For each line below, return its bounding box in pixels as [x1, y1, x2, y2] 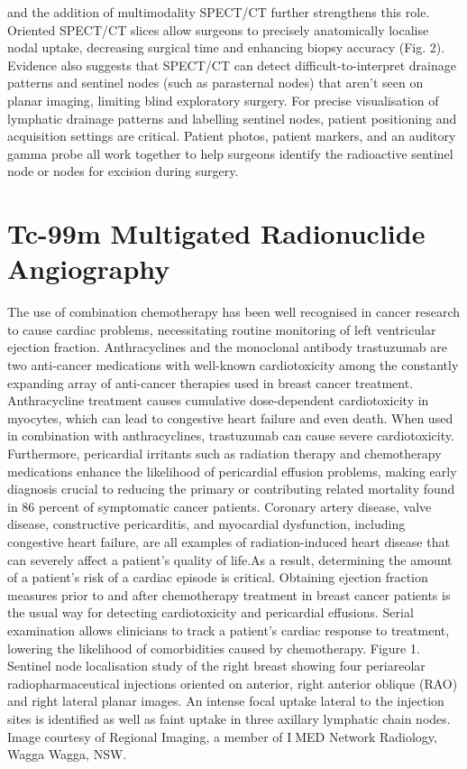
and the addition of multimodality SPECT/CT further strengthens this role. [7, 3, 430, 21]
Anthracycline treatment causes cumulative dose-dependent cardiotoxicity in [7, 391, 429, 410]
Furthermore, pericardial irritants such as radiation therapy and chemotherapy [7, 444, 442, 462]
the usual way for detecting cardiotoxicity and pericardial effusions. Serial [7, 603, 414, 622]
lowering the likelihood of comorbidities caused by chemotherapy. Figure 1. [7, 638, 420, 657]
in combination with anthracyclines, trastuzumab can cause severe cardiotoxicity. [7, 426, 454, 445]
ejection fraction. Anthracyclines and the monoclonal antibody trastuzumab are [7, 338, 448, 357]
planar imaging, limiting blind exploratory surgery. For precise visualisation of [7, 90, 439, 109]
